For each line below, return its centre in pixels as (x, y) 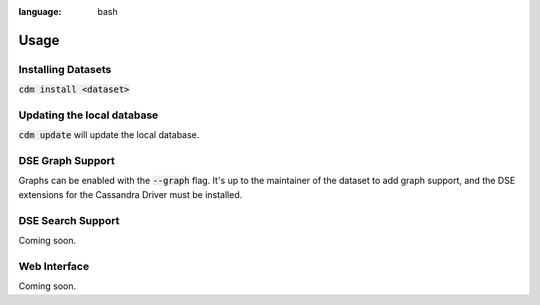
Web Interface (54, 266)
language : (40, 11)
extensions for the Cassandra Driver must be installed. (130, 194)
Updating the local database (88, 115)
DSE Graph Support (66, 161)
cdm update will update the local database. (109, 135)
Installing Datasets (65, 69)
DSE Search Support (69, 220)
